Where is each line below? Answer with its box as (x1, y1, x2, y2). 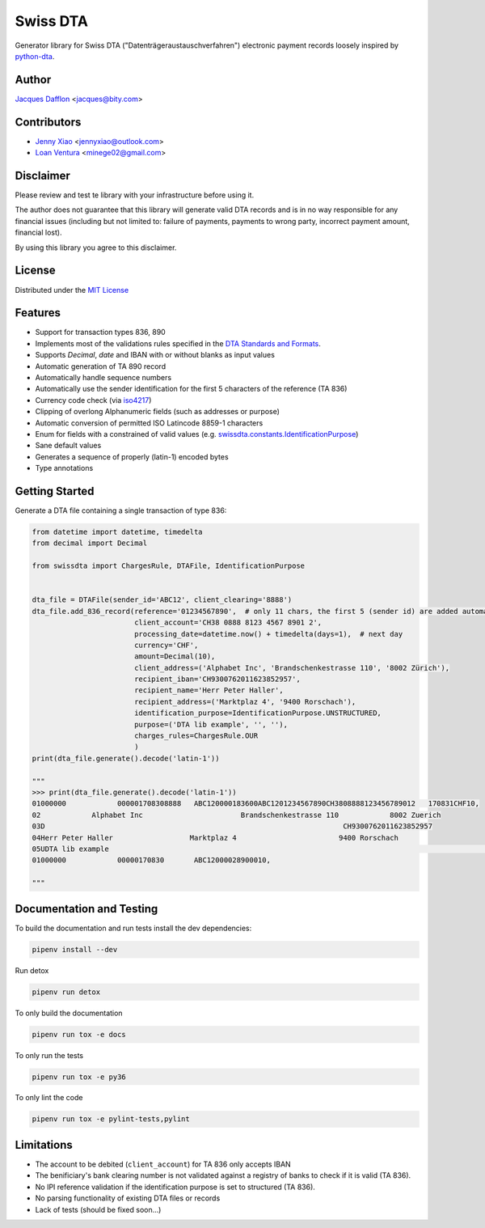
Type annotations (35, 464, 94, 473)
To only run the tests (15, 1050, 84, 1060)
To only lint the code (15, 1093, 83, 1103)
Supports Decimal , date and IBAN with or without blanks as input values (35, 350, 275, 360)
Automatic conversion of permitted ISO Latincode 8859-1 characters (35, 417, 264, 428)
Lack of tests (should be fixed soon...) (35, 1205, 162, 1214)
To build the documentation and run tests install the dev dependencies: (15, 923, 252, 933)
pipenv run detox (32, 987, 101, 997)
